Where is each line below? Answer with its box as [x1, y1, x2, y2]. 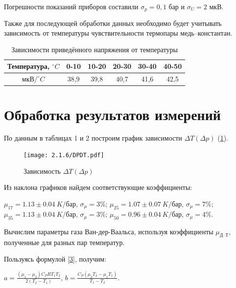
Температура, [7, 61, 50, 71]
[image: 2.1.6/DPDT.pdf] [24, 151, 104, 159]
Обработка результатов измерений [4, 104, 221, 124]
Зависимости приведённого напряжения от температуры [11, 44, 178, 54]
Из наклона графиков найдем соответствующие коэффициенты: [4, 182, 192, 192]
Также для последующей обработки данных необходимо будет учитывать [4, 18, 222, 28]
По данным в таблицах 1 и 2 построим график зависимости [4, 133, 182, 143]
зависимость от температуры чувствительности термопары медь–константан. [4, 28, 233, 38]
